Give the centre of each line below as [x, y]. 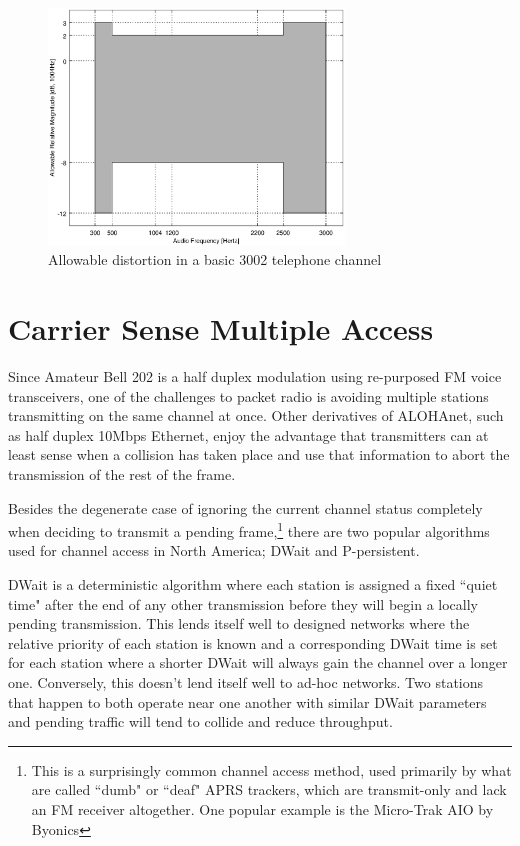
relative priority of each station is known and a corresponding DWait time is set [253, 642]
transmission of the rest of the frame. [122, 473]
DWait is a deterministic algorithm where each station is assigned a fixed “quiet [253, 583]
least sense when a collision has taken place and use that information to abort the [259, 454]
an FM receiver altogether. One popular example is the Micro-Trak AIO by [262, 808]
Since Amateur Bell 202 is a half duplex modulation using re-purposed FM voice [255, 375]
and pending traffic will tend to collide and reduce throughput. [200, 721]
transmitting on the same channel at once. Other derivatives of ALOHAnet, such [256, 415]
